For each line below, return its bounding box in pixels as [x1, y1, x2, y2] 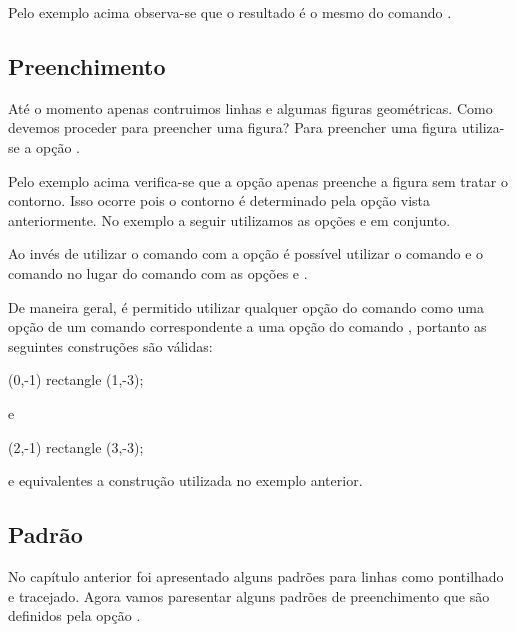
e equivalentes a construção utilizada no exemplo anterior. [8, 470, 363, 491]
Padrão [8, 519, 83, 550]
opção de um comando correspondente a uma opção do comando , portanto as [8, 316, 487, 337]
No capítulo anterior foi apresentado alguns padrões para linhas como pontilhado [8, 565, 504, 586]
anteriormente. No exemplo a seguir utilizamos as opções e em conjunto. [8, 209, 451, 230]
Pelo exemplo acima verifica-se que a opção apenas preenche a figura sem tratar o [8, 170, 508, 191]
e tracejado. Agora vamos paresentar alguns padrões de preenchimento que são [8, 585, 490, 606]
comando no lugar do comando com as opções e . [8, 262, 308, 283]
